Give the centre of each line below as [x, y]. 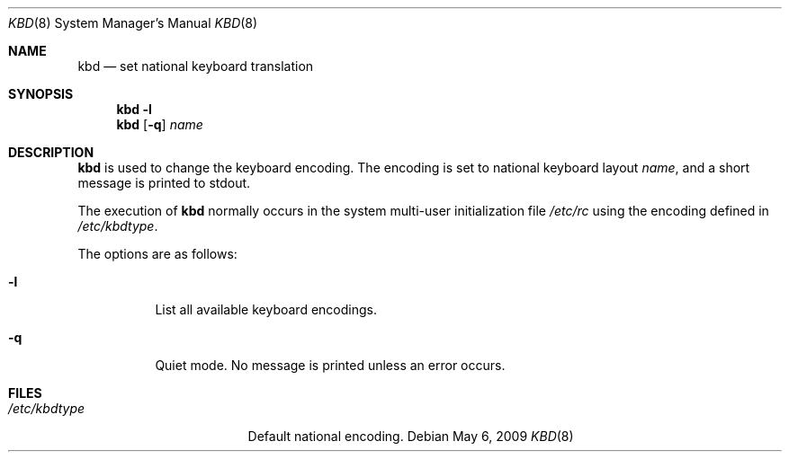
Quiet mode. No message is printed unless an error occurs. [330, 365]
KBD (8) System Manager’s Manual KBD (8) [133, 23]
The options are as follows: [157, 254]
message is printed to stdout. [164, 183]
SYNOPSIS [41, 94]
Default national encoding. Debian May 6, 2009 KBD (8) [411, 436]
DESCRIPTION [51, 152]
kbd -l [134, 109]
